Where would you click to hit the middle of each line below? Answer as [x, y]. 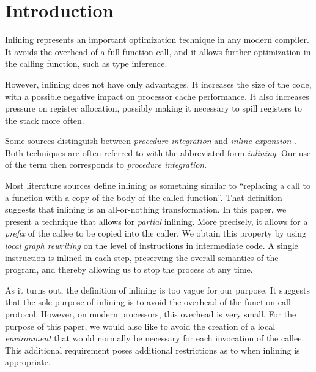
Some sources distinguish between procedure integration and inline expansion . [151, 141]
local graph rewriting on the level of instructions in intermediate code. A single [152, 245]
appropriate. [28, 362]
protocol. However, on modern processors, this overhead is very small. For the [151, 314]
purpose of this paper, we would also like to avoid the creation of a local [140, 326]
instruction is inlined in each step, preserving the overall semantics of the [142, 257]
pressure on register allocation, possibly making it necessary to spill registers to [153, 108]
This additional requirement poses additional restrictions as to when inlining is [152, 350]
